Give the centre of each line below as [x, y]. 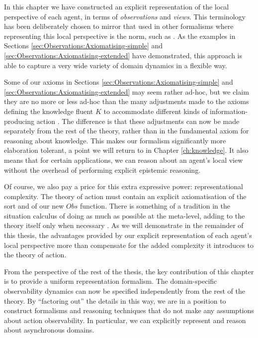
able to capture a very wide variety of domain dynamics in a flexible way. [116, 65]
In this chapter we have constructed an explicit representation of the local [117, 6]
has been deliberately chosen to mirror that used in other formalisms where [119, 26]
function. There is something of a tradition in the [155, 206]
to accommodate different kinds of [156, 111]
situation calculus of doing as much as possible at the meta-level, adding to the [125, 215]
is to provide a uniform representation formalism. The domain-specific [111, 281]
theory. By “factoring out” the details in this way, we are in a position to [115, 300]
